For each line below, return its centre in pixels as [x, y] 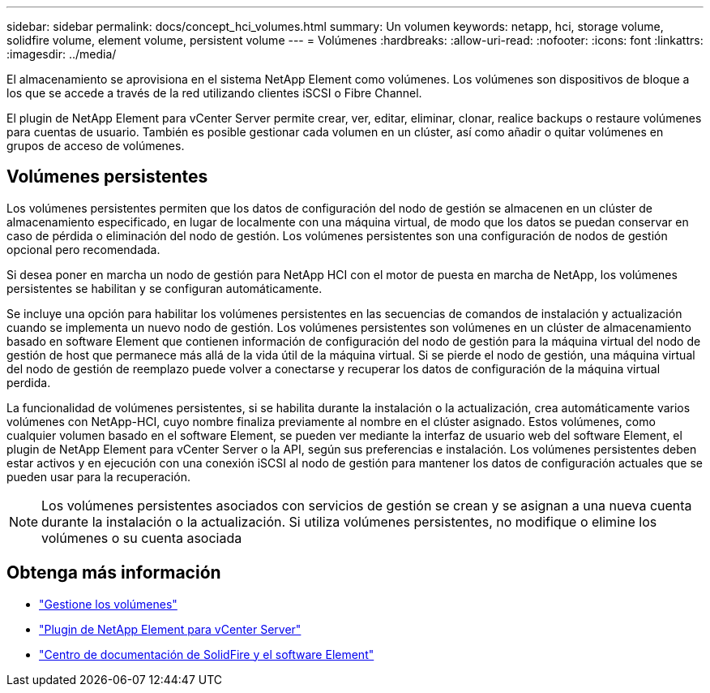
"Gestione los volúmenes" [108, 604]
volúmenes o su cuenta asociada [142, 538]
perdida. [29, 382]
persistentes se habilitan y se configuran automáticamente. [165, 288]
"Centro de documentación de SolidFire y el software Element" [207, 654]
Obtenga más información [114, 573]
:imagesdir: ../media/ [62, 54]
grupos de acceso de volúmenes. [96, 146]
